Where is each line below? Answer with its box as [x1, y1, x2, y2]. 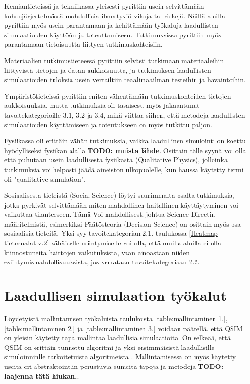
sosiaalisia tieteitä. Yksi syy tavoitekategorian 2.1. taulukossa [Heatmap [4, 228, 218, 238]
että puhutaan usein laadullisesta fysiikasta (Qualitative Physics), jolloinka [4, 155, 228, 165]
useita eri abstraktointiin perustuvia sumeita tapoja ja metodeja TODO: [4, 361, 224, 371]
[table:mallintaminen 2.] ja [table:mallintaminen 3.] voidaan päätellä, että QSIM [4, 323, 243, 333]
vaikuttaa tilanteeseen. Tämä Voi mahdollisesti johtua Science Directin [4, 209, 215, 219]
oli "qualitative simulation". [4, 174, 86, 184]
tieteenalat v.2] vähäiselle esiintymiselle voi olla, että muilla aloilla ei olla [4, 238, 221, 248]
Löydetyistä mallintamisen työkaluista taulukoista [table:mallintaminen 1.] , [4, 313, 228, 323]
